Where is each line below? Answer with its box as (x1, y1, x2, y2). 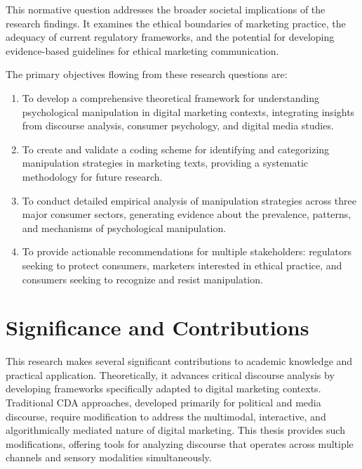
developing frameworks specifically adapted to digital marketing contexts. (6, 381, 321, 396)
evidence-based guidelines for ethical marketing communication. (6, 43, 279, 58)
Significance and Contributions (6, 313, 309, 342)
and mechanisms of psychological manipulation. (22, 220, 227, 235)
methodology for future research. (22, 169, 163, 184)
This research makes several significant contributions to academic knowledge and (6, 354, 353, 368)
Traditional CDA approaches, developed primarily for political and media (6, 395, 321, 409)
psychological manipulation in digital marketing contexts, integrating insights (22, 104, 355, 119)
